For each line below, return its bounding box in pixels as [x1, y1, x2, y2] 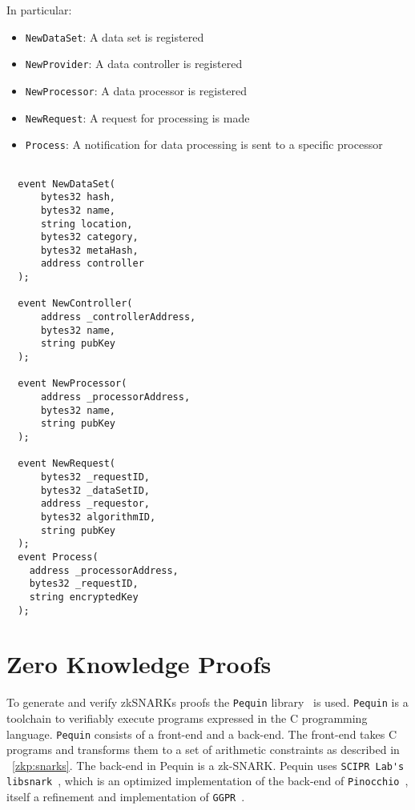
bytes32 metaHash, [40, 244, 139, 256]
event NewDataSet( [18, 178, 116, 190]
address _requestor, [40, 498, 150, 510]
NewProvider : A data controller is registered [25, 55, 243, 72]
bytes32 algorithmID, [40, 511, 156, 523]
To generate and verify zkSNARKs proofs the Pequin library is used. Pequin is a [6, 694, 409, 711]
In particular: [6, 2, 72, 18]
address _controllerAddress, [40, 311, 196, 323]
